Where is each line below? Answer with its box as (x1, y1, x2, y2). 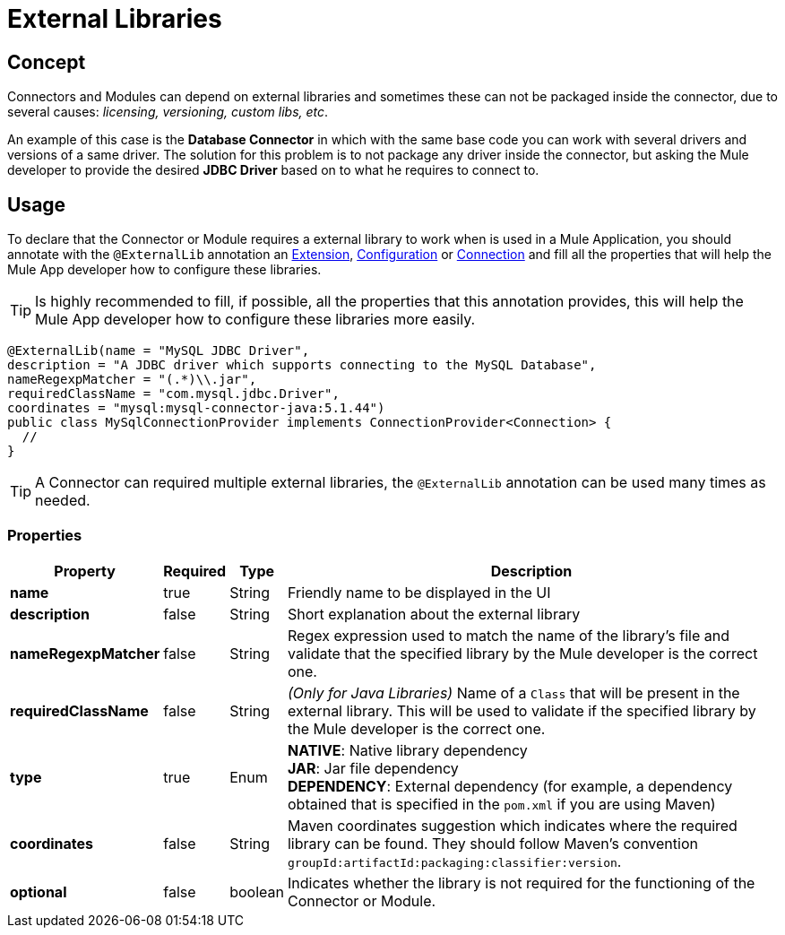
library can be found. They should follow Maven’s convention (287, 834, 698, 853)
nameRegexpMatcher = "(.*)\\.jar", (7, 372, 257, 387)
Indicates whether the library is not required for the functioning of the (287, 873, 755, 892)
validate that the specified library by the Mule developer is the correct (287, 644, 758, 662)
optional (10, 882, 67, 901)
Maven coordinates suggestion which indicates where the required (287, 816, 738, 835)
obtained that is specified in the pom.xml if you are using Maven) (287, 794, 716, 813)
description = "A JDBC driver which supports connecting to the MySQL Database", (7, 358, 597, 373)
